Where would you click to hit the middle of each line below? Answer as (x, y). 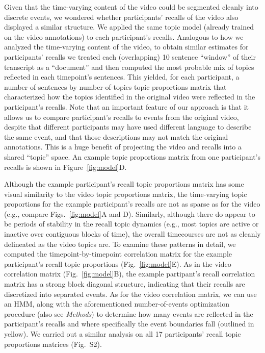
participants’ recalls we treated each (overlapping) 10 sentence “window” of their (130, 56)
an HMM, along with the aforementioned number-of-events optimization (117, 304)
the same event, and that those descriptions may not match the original (116, 136)
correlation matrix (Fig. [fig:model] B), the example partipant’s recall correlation (130, 274)
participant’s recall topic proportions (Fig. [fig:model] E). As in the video (118, 263)
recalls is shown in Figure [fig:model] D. (65, 167)
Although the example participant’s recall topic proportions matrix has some (124, 184)
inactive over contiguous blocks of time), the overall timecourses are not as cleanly (132, 234)
